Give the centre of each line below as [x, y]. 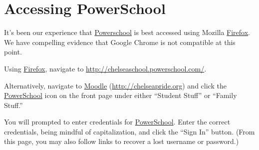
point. [13, 52]
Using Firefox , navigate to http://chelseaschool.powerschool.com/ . [105, 68]
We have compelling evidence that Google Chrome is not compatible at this [120, 42]
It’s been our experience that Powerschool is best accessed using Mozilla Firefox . [127, 32]
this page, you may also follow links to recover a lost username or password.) [122, 141]
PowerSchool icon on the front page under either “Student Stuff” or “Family [121, 95]
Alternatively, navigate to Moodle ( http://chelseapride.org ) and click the [115, 85]
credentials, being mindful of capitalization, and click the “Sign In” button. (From [129, 131]
